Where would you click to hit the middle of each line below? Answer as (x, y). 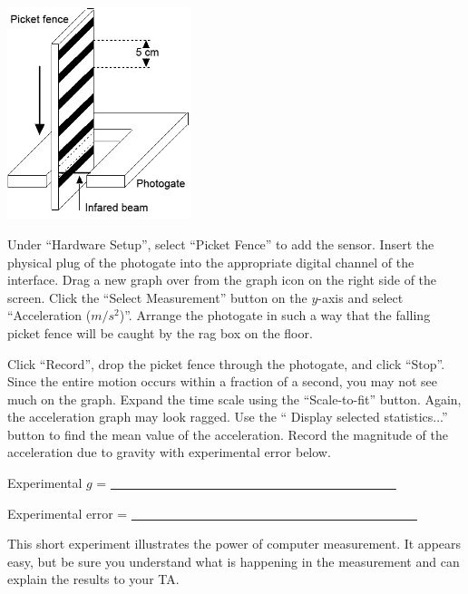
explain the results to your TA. (93, 579)
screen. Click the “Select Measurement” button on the (157, 297)
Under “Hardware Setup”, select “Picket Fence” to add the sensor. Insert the (221, 243)
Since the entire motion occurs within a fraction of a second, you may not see (222, 381)
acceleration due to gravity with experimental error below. (169, 452)
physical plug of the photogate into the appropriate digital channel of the (211, 262)
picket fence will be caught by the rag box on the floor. (160, 332)
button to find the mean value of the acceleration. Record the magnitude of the (228, 434)
